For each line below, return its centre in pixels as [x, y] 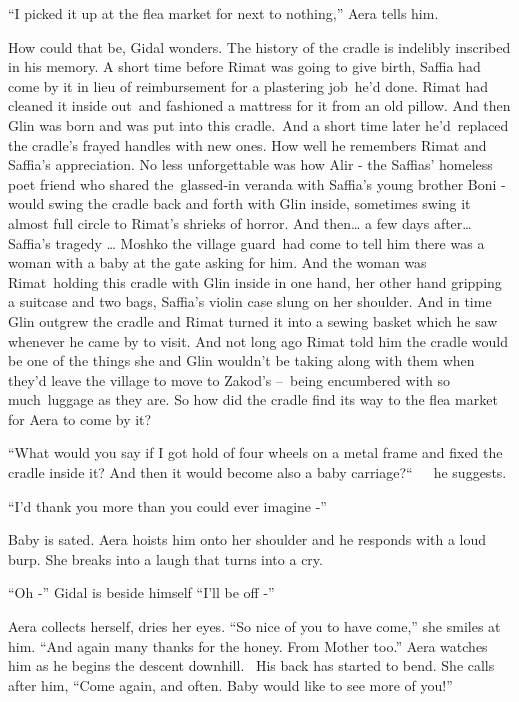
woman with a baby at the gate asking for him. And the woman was [217, 262]
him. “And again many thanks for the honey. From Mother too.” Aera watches [248, 645]
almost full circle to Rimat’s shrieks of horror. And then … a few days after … [240, 222]
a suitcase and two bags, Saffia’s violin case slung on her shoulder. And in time [250, 301]
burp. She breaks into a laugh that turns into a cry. [165, 558]
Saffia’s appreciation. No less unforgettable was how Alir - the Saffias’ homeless [250, 164]
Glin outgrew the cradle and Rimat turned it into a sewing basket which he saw [253, 320]
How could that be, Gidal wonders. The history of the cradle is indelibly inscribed [259, 46]
